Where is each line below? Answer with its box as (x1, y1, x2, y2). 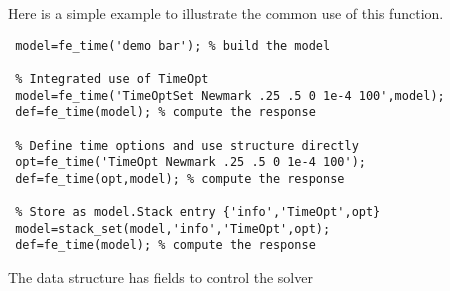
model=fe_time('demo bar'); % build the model (15, 38, 331, 53)
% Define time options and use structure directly (15, 138, 359, 153)
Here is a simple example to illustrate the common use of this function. (8, 3, 444, 23)
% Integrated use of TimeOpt (15, 71, 209, 86)
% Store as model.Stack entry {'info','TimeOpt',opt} (15, 205, 381, 220)
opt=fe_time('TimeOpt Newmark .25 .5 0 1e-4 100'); (15, 155, 366, 170)
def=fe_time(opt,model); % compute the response (15, 171, 345, 186)
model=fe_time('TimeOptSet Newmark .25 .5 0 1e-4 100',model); (15, 88, 445, 103)
